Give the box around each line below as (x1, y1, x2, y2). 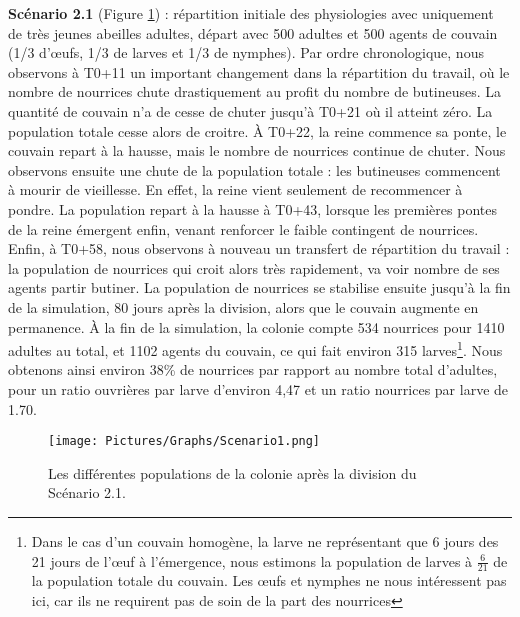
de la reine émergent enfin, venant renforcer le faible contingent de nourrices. (8, 218, 479, 239)
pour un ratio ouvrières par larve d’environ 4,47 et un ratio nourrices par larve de (8, 378, 509, 399)
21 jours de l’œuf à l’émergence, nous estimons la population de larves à (31, 550, 473, 571)
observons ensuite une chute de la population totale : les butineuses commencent (8, 159, 501, 180)
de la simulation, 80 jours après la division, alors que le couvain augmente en (8, 296, 479, 317)
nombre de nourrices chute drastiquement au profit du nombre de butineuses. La (8, 81, 502, 102)
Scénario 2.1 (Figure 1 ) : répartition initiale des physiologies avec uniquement (8, 3, 494, 23)
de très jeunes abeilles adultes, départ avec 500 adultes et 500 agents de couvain (8, 22, 498, 43)
